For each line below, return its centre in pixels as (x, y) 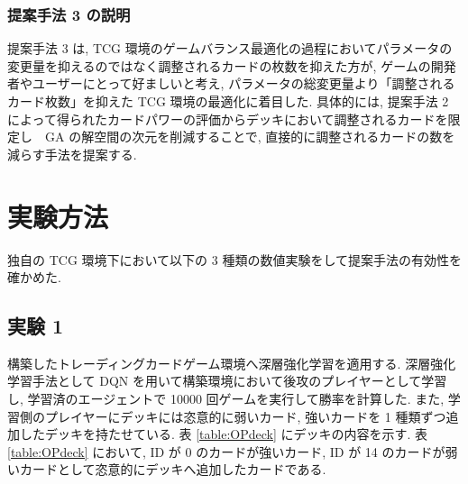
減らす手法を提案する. (72, 154)
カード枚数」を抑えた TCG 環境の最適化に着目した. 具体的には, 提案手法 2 (228, 101)
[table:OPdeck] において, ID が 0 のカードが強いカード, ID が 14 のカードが (226, 451)
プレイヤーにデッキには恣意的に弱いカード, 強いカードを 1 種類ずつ (245, 416)
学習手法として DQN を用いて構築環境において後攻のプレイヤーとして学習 (227, 381)
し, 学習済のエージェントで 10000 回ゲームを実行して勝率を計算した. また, (226, 399)
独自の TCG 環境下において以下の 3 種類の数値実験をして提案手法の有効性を (235, 259)
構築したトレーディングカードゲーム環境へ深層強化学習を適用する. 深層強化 (232, 363)
